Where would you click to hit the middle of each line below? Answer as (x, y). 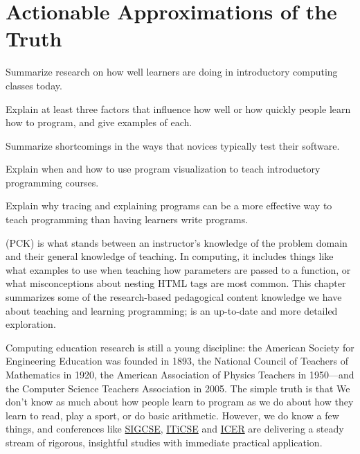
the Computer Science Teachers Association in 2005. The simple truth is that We (178, 388)
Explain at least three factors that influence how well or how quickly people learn (178, 108)
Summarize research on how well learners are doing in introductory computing (172, 72)
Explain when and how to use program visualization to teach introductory (163, 169)
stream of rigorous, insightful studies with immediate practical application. (164, 442)
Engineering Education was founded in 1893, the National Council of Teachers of (177, 361)
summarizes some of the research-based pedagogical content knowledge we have (174, 297)
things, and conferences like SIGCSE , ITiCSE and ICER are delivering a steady (175, 429)
